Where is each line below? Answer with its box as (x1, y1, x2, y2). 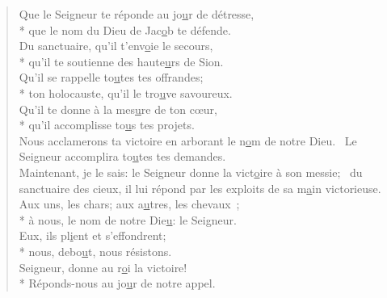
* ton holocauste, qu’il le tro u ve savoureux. (19, 84, 233, 101)
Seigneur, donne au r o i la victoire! (19, 258, 187, 275)
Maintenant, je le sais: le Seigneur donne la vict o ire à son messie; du (19, 163, 363, 180)
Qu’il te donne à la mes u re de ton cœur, (19, 100, 217, 117)
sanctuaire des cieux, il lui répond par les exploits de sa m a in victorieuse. (19, 179, 381, 196)
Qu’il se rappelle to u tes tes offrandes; (19, 69, 204, 86)
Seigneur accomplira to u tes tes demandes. (19, 148, 226, 165)
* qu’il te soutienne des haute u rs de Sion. (19, 52, 224, 69)
